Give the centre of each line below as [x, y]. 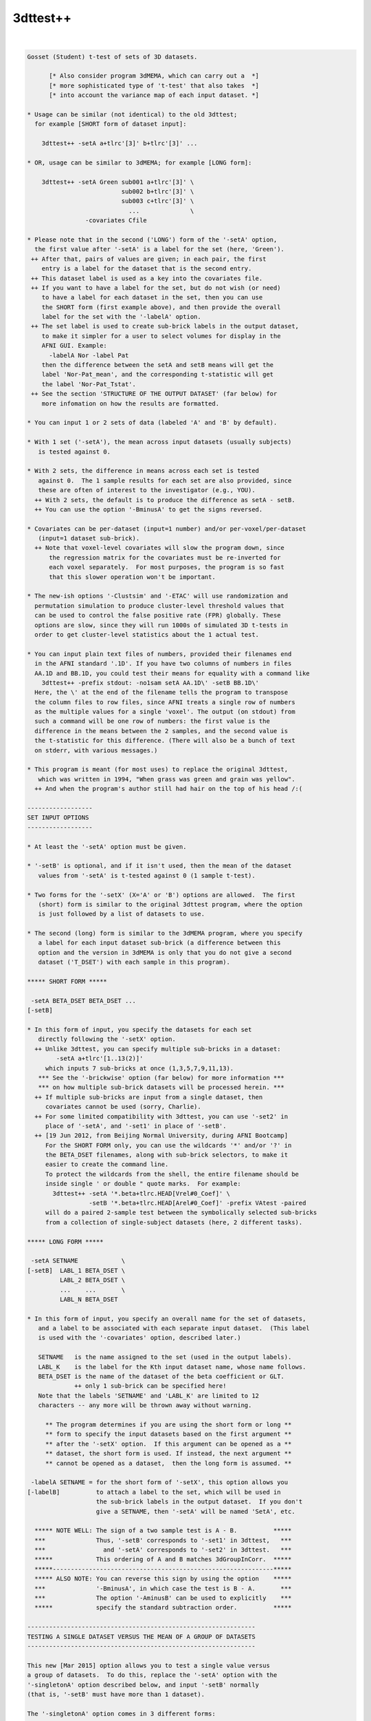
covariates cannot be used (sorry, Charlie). [123, 1107]
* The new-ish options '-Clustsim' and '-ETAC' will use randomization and [158, 596]
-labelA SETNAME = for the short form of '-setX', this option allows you [160, 1482]
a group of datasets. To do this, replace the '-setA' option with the [152, 1675]
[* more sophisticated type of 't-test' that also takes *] [154, 85]
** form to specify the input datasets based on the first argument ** [168, 1434]
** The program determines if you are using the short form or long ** [168, 1425]
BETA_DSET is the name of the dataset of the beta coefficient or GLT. [161, 1376]
